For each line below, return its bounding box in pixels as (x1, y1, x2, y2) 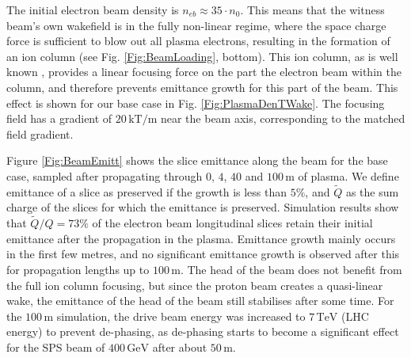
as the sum (345, 183, 399, 200)
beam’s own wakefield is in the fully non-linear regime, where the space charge (6, 17, 386, 33)
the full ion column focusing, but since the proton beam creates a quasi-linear (6, 276, 383, 293)
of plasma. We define (298, 167, 399, 184)
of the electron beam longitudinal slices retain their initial (92, 215, 373, 231)
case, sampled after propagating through (6, 167, 203, 184)
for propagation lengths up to (6, 261, 150, 277)
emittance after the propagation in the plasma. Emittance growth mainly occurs (6, 230, 396, 246)
